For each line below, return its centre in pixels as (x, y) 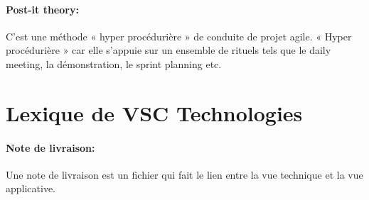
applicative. (31, 188)
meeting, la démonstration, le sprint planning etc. (114, 63)
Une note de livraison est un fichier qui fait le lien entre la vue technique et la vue (184, 174)
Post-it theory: (42, 9)
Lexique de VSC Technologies (154, 112)
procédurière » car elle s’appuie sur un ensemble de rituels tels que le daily (169, 50)
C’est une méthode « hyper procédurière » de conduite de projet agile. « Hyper (179, 36)
